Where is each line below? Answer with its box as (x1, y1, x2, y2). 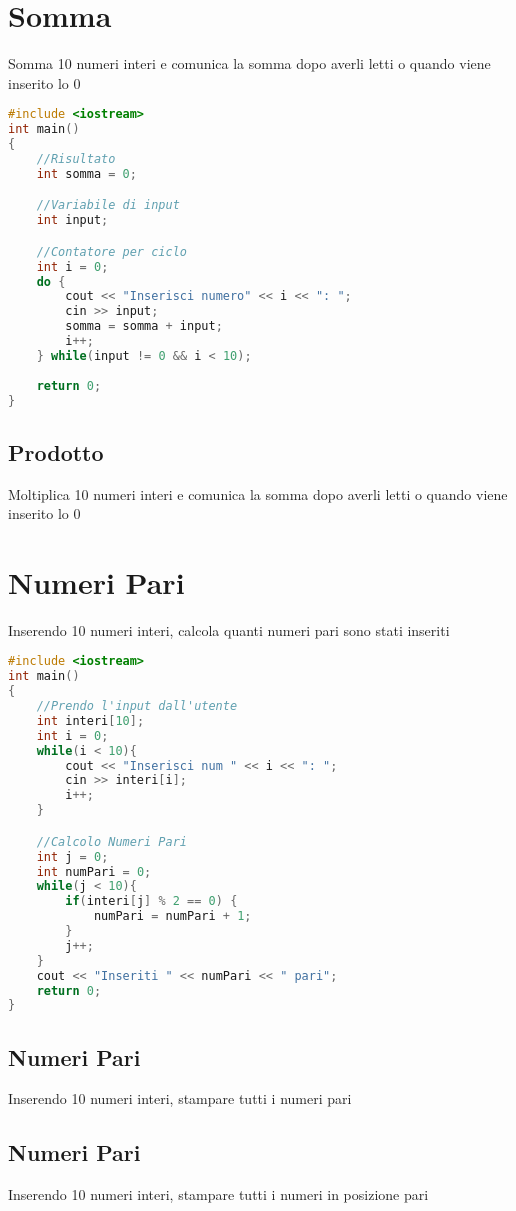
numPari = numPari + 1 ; (93, 909, 252, 924)
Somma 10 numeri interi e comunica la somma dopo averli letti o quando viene (8, 53, 491, 74)
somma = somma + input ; (65, 319, 223, 334)
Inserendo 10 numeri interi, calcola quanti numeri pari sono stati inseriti (8, 619, 450, 640)
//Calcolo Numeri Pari (36, 834, 187, 849)
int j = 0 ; (36, 849, 109, 864)
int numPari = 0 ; (36, 864, 152, 879)
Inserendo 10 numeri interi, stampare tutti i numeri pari (8, 1088, 352, 1109)
